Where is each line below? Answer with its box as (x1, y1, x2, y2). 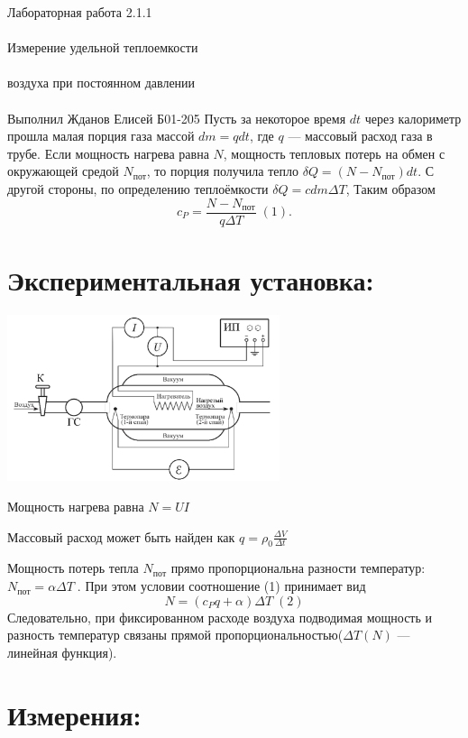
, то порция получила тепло (146, 161, 299, 180)
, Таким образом (345, 179, 436, 198)
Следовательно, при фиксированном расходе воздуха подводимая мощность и (7, 607, 433, 626)
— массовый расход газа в (288, 126, 433, 145)
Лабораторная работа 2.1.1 (7, 3, 152, 21)
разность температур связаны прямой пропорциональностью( (7, 625, 344, 644)
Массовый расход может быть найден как (7, 527, 235, 546)
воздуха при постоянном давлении (7, 73, 196, 92)
